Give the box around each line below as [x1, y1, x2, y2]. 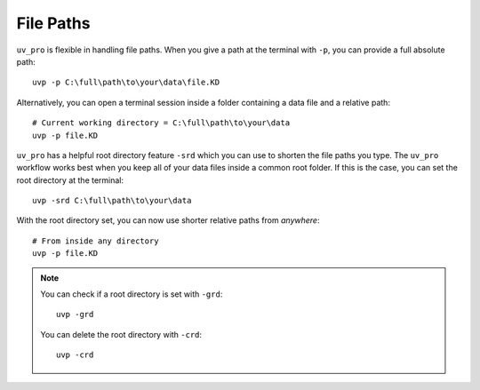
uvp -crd [56, 350, 94, 360]
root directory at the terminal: [16, 174, 124, 186]
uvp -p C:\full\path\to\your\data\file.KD [32, 77, 220, 88]
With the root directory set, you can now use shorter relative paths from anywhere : [16, 215, 320, 226]
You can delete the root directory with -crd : [40, 329, 203, 339]
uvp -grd [56, 309, 94, 320]
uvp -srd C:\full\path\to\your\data [32, 195, 192, 206]
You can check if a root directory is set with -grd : [40, 289, 223, 299]
